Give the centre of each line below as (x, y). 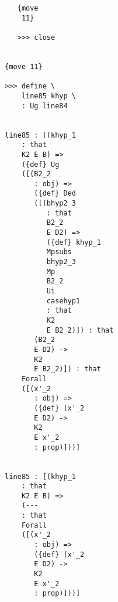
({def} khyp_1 (74, 242)
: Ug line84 (44, 106)
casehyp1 (63, 301)
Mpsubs (59, 252)
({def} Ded (55, 194)
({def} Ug (40, 164)
